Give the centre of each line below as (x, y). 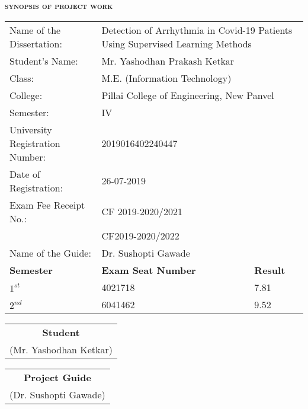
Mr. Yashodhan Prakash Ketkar (168, 60)
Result (270, 270)
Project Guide (57, 377)
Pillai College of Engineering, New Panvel (188, 95)
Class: (22, 78)
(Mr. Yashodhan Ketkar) (61, 349)
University (31, 129)
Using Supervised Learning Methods (177, 43)
